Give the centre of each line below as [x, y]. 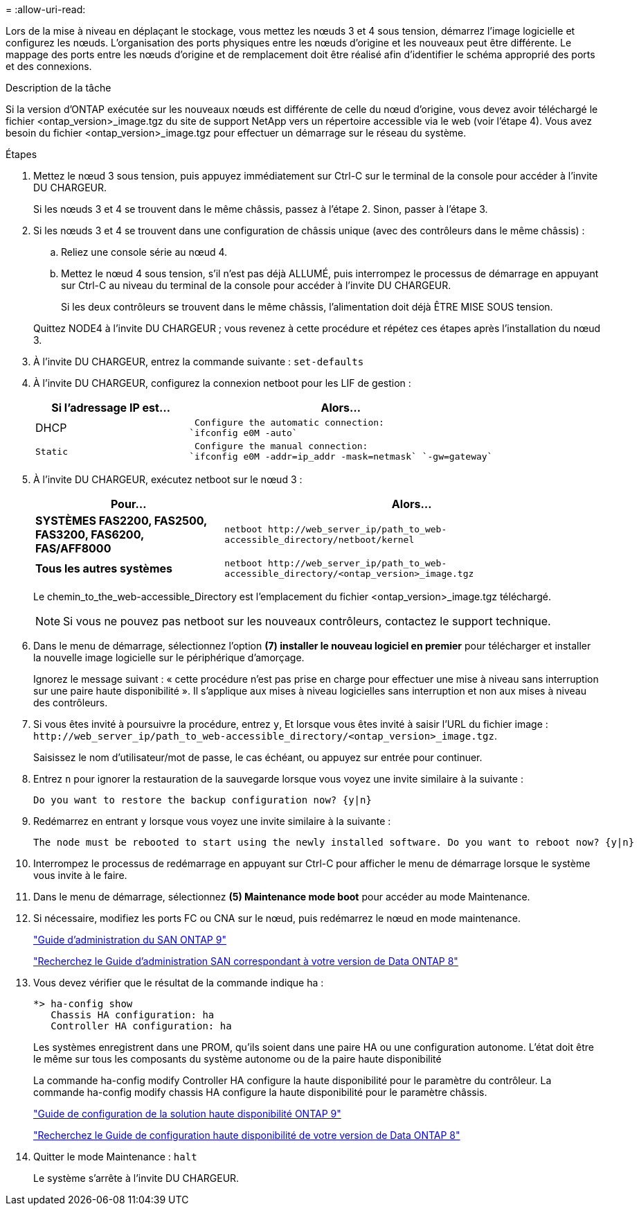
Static [52, 451]
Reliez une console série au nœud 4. [144, 252]
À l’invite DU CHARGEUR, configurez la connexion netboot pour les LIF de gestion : [222, 383]
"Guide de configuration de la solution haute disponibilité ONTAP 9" [187, 1114]
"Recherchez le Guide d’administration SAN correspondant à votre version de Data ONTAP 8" [246, 961]
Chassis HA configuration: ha [133, 1015]
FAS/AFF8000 [73, 548]
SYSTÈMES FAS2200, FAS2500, [121, 521]
